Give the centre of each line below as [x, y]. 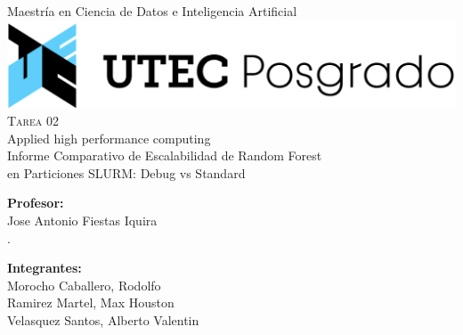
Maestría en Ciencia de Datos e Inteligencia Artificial [152, 11]
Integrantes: [45, 268]
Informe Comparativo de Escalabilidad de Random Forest [165, 155]
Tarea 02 [33, 121]
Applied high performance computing [109, 138]
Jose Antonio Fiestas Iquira [82, 221]
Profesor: [36, 203]
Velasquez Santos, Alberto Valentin [103, 320]
